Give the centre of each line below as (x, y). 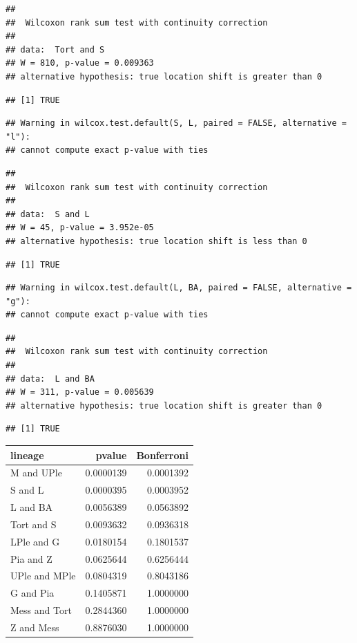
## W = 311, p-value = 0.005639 (80, 392)
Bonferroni (162, 455)
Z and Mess (35, 627)
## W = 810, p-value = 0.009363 (80, 63)
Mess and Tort (41, 610)
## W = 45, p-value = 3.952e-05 (80, 228)
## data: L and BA (50, 379)
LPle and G (35, 541)
